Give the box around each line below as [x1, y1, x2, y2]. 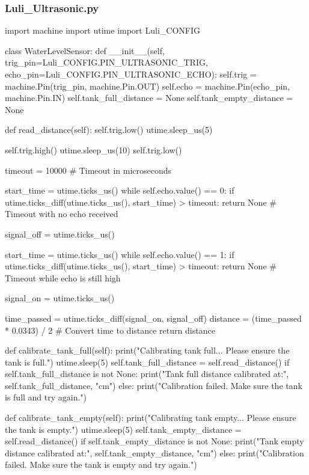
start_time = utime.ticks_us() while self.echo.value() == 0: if [5, 184, 234, 197]
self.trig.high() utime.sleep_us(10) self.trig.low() [5, 143, 182, 156]
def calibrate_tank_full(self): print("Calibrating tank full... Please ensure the [5, 344, 290, 357]
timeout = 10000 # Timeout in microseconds [5, 164, 172, 176]
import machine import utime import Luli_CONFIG [5, 24, 200, 37]
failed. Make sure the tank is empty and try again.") [5, 458, 197, 471]
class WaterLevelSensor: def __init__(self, [5, 44, 165, 57]
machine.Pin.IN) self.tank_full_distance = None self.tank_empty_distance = [5, 91, 293, 104]
